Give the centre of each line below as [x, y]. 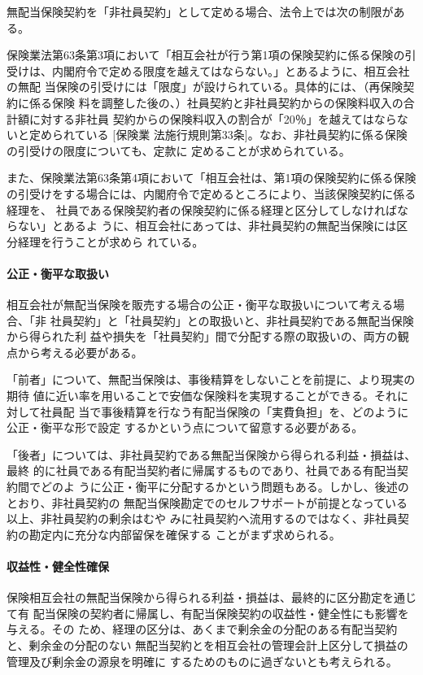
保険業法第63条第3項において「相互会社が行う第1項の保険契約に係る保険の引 [211, 55]
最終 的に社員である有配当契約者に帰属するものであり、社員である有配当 [202, 470]
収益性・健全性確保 [58, 566]
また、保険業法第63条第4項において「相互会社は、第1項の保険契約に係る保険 [211, 178]
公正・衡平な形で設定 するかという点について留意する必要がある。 [185, 427]
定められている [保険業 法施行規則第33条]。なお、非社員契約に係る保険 [218, 135]
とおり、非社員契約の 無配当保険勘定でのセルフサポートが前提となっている [207, 502]
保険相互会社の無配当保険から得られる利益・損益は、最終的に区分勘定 [194, 597]
